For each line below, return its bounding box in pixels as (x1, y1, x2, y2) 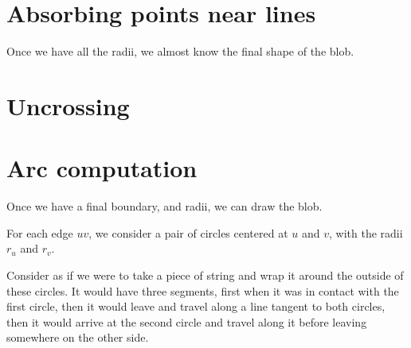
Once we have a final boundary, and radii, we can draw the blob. (6, 198, 323, 215)
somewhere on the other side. (6, 329, 149, 346)
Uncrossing (6, 89, 130, 122)
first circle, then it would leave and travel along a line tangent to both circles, (6, 298, 386, 315)
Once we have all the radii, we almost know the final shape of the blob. (6, 43, 354, 60)
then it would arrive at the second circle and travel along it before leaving (6, 313, 367, 330)
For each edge (6, 224, 73, 241)
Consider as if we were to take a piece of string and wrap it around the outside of (6, 267, 404, 283)
